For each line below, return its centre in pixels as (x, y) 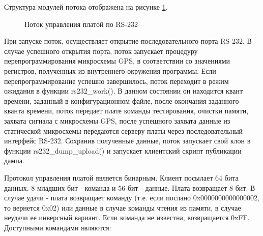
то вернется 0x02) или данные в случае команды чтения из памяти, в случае (123, 207)
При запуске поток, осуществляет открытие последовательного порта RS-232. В (128, 41)
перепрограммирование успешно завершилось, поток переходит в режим (116, 81)
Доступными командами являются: (58, 227)
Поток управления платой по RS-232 (81, 24)
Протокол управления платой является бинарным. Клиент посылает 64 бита (121, 177)
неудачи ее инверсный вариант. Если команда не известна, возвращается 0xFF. (127, 217)
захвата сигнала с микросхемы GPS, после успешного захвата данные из (117, 120)
